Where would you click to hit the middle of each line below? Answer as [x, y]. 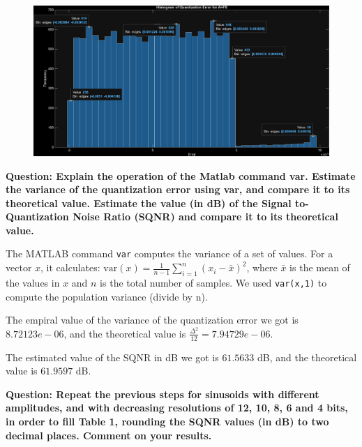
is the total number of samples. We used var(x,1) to [213, 282]
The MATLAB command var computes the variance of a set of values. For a [169, 253]
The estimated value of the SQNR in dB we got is [112, 357]
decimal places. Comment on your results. [109, 435]
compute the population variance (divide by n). [107, 296]
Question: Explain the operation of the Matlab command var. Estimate [181, 175]
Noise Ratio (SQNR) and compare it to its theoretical [205, 217]
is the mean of [320, 267]
